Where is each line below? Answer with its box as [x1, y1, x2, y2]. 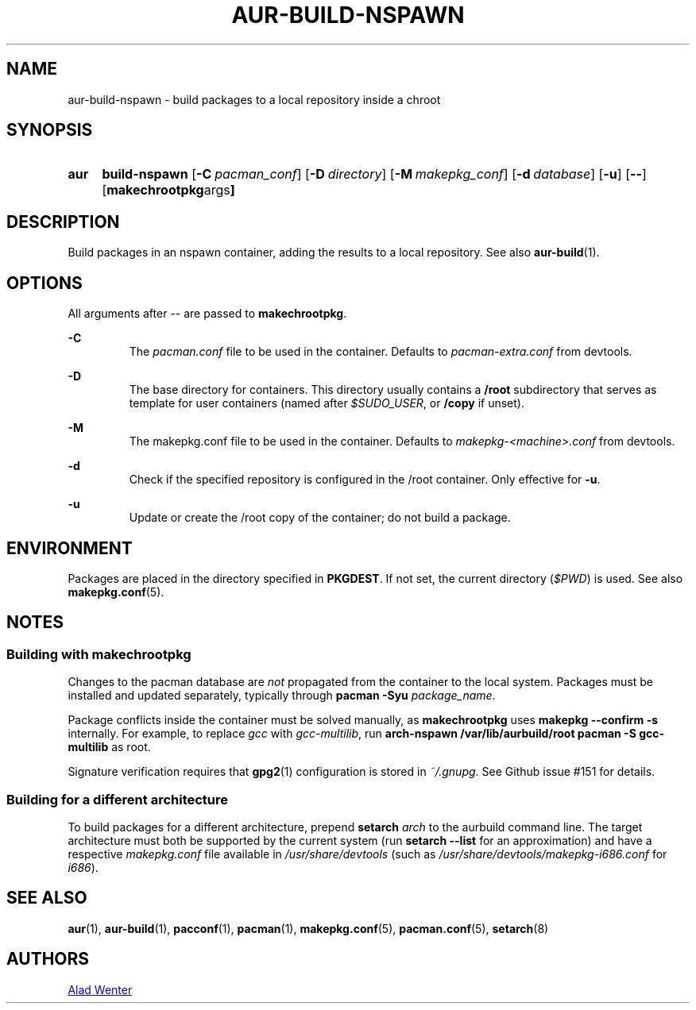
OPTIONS [6, 272, 83, 293]
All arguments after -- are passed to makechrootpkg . [68, 306, 347, 321]
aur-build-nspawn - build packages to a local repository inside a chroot [68, 92, 441, 106]
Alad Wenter [68, 982, 133, 997]
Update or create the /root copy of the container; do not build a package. [129, 511, 511, 525]
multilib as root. [68, 740, 151, 754]
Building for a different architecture [6, 791, 229, 808]
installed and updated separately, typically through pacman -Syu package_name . [68, 688, 496, 703]
